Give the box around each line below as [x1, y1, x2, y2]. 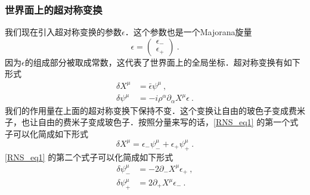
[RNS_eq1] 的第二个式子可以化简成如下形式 [5, 150, 173, 163]
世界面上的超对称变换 [5, 2, 103, 17]
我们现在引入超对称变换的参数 [5, 26, 122, 38]
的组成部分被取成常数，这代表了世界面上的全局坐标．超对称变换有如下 [24, 55, 300, 68]
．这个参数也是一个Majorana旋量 [125, 26, 252, 38]
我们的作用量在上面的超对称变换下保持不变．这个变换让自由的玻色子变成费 [5, 104, 297, 116]
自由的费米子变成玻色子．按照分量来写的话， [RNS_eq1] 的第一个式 [38, 116, 299, 128]
